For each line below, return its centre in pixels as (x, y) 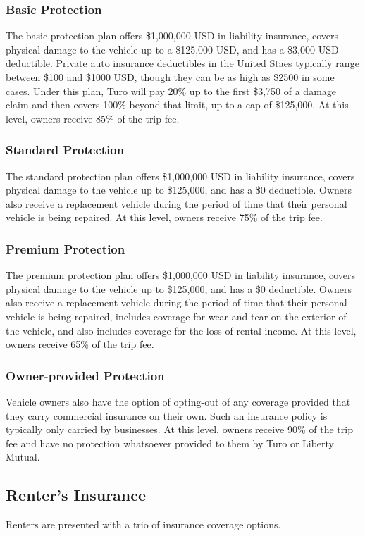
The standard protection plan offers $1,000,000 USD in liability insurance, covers (180, 176)
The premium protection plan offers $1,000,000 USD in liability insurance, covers (181, 275)
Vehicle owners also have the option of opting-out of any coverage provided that (178, 401)
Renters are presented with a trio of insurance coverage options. (143, 524)
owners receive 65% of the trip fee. (80, 344)
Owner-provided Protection (85, 375)
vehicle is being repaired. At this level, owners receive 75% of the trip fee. (164, 217)
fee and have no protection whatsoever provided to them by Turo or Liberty (170, 443)
